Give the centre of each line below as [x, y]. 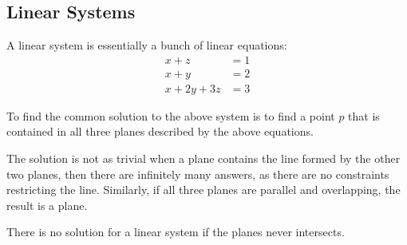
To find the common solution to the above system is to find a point [171, 115]
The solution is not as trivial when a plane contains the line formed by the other [203, 158]
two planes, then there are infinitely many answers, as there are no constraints [198, 174]
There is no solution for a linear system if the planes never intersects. [176, 232]
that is [364, 115]
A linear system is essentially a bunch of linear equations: [147, 45]
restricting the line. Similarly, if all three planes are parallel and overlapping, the [203, 190]
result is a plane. [47, 205]
